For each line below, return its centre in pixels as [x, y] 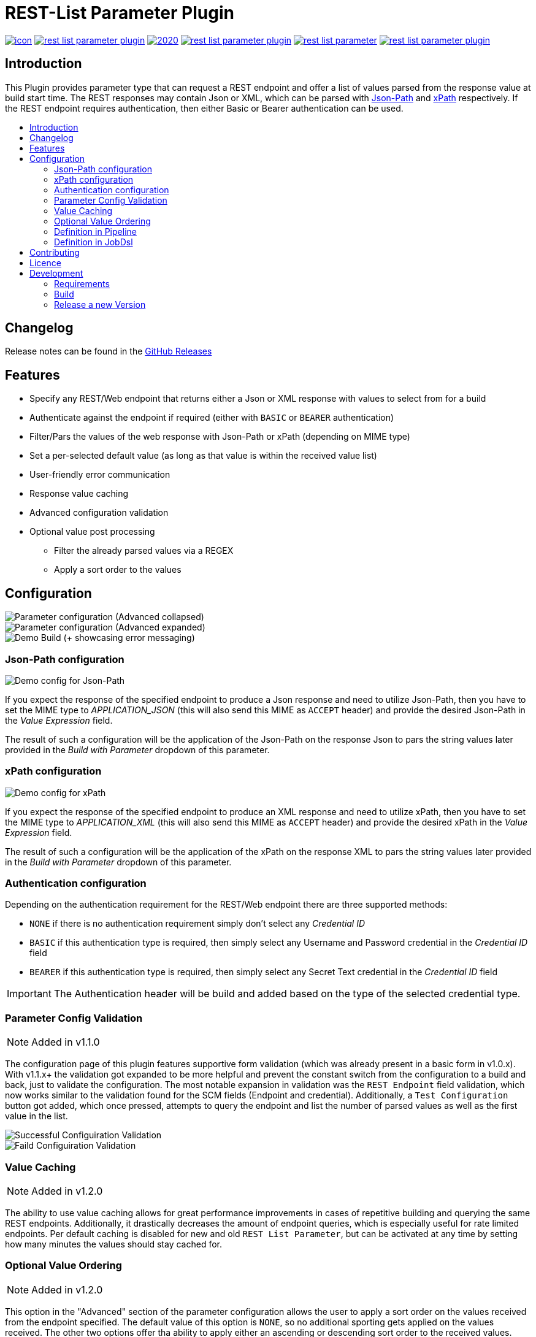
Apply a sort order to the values [118, 570]
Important [29, 994]
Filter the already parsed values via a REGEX [144, 551]
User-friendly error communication [100, 475]
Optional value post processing [92, 532]
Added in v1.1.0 [66, 1042]
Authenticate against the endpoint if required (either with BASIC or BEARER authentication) [212, 418]
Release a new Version [100, 304]
